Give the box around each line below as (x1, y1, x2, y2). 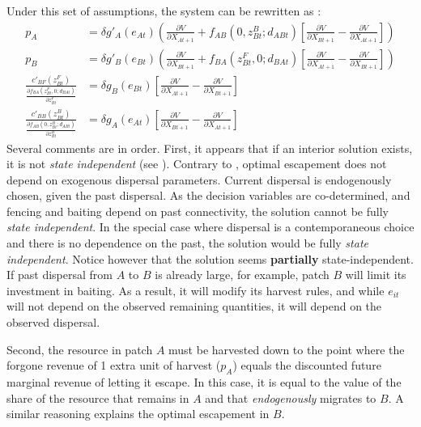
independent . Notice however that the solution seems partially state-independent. (6, 250, 414, 267)
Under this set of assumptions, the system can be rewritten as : (6, 2, 321, 19)
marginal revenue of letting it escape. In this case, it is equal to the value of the (6, 374, 402, 391)
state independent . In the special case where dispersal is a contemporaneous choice (6, 218, 415, 235)
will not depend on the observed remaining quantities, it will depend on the (6, 298, 382, 315)
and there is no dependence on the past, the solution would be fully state (6, 235, 368, 252)
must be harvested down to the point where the (168, 340, 405, 357)
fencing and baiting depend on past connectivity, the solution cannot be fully (6, 202, 389, 219)
